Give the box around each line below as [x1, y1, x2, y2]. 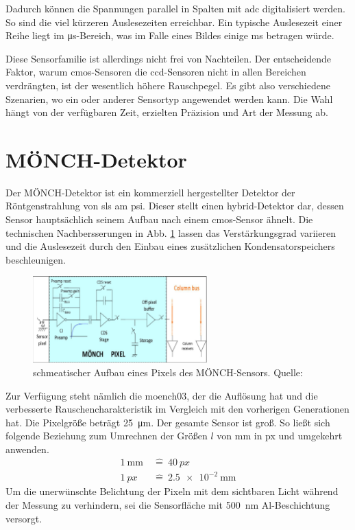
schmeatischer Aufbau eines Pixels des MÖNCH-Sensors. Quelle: [33, 365, 303, 379]
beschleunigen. [5, 252, 66, 266]
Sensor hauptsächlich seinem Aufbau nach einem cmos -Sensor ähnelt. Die [5, 212, 313, 227]
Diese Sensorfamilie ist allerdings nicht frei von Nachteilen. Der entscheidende [5, 51, 331, 65]
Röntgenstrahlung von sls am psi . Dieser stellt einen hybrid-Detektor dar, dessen [5, 198, 344, 213]
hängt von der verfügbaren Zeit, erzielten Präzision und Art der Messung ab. [5, 105, 328, 119]
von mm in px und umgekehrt [217, 428, 343, 443]
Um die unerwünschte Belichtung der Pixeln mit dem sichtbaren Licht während [5, 484, 339, 498]
